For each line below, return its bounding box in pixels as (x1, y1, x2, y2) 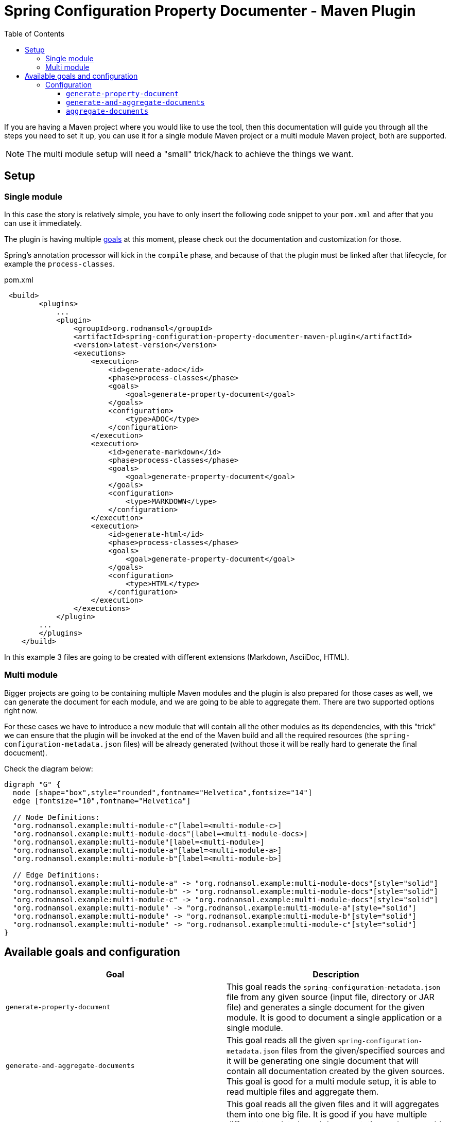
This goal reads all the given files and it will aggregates (227, 1098, 439, 1109)
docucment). (4, 748, 47, 757)
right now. (4, 706, 38, 715)
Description (313, 969, 359, 979)
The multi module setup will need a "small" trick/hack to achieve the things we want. (26, 148, 354, 159)
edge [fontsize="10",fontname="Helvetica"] (12, 796, 191, 805)
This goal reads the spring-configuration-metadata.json (227, 981, 441, 992)
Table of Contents (4, 29, 65, 38)
